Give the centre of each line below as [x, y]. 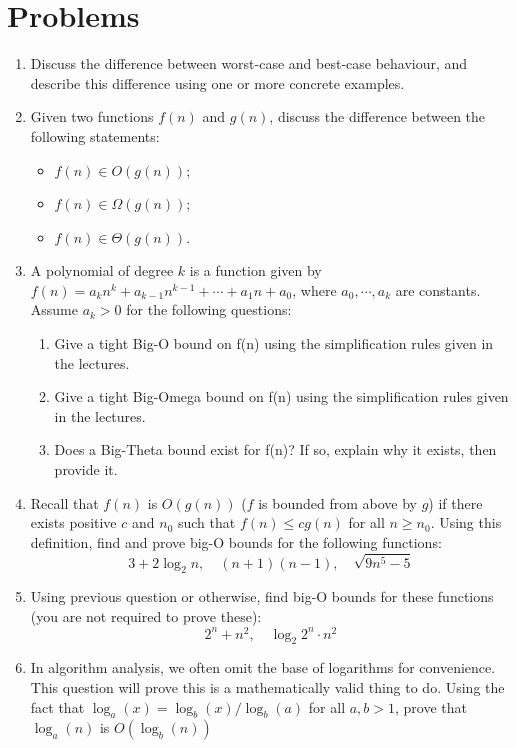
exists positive [73, 522]
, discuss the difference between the [377, 116]
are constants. [438, 289]
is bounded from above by [337, 502]
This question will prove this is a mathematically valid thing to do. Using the [267, 687]
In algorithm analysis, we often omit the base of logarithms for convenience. [263, 667]
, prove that [431, 706]
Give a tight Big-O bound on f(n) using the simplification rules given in [274, 343]
